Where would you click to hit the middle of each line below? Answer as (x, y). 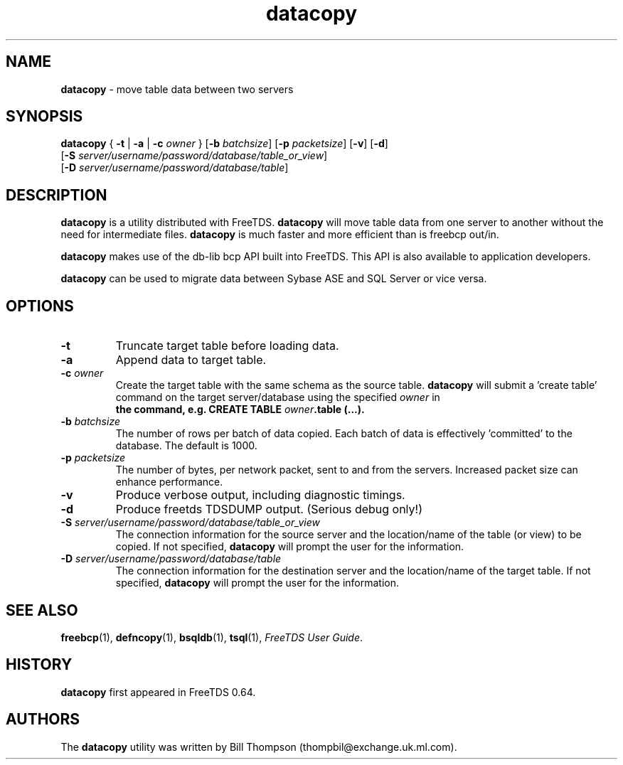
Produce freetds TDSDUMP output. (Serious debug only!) (269, 509)
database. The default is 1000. (186, 446)
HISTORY (39, 665)
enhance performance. (169, 482)
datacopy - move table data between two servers (177, 89)
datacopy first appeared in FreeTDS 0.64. (158, 692)
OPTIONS (40, 306)
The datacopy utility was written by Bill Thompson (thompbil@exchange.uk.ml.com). (259, 747)
